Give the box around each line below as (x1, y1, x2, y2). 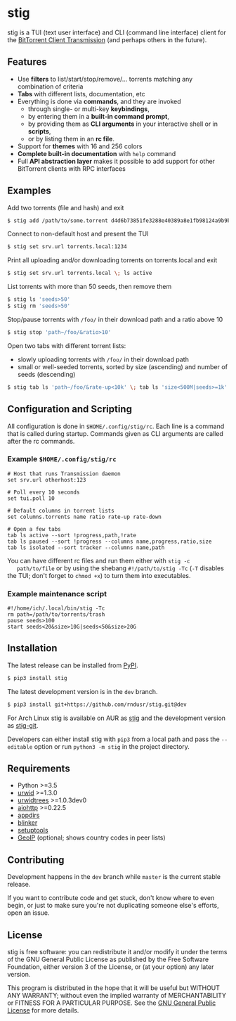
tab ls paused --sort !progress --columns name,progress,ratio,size (7, 538, 212, 545)
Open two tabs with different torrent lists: (7, 341, 126, 349)
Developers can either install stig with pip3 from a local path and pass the (7, 735, 220, 743)
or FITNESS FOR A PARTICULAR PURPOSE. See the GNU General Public (7, 998, 216, 1007)
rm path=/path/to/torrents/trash (7, 611, 105, 618)
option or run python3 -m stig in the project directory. (34, 742, 190, 750)
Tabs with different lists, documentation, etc (17, 89, 145, 98)
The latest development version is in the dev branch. (7, 687, 158, 695)
